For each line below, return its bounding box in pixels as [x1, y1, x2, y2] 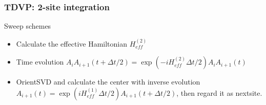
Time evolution [16, 56, 64, 67]
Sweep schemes [4, 20, 51, 31]
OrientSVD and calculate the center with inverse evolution [16, 76, 200, 87]
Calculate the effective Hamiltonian [16, 38, 127, 49]
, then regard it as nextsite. [176, 87, 262, 98]
